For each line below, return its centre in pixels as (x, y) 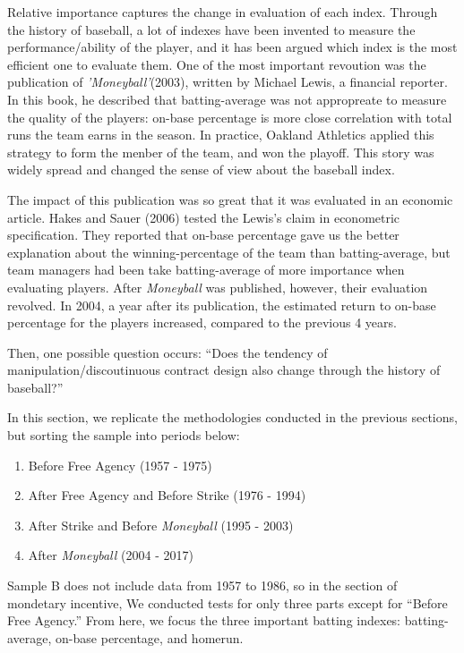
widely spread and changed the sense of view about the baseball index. (201, 170)
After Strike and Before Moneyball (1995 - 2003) (161, 525)
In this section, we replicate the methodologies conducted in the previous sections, (232, 417)
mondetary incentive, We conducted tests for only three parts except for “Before (228, 602)
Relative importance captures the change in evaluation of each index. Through (223, 12)
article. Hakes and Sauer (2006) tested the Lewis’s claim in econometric (204, 217)
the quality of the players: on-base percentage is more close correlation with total (230, 117)
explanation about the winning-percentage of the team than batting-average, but (229, 252)
